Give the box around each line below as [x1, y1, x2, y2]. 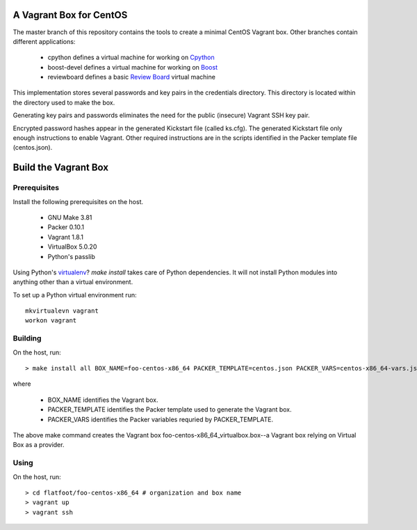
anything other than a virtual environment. [13, 278, 133, 286]
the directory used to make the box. [13, 98, 115, 107]
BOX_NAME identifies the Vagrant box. [47, 396, 159, 404]
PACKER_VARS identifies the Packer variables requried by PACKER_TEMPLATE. [47, 415, 274, 423]
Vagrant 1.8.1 [47, 233, 83, 241]
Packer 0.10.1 [47, 223, 85, 231]
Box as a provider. [13, 441, 65, 449]
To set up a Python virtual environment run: [13, 290, 137, 299]
